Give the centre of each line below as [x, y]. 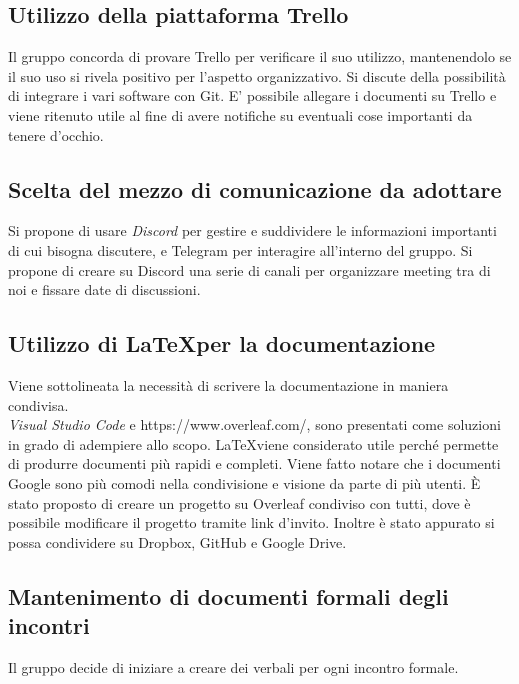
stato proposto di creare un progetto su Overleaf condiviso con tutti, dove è [239, 502]
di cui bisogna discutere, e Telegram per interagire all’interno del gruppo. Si [240, 249]
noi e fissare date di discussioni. [104, 289]
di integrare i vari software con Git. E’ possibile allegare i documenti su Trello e [252, 95]
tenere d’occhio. [56, 134]
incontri [49, 625]
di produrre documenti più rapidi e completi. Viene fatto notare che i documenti [254, 463]
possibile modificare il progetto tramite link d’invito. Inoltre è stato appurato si [251, 522]
